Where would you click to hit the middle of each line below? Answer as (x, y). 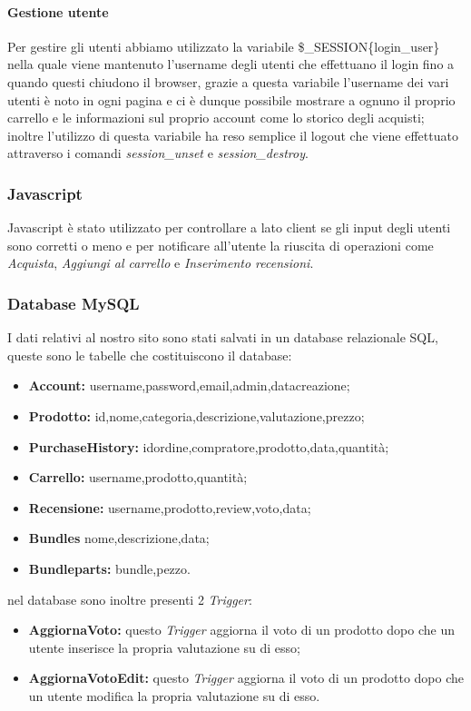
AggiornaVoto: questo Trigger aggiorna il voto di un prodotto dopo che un (242, 630)
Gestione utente (58, 11)
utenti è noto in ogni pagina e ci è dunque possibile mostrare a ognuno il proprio (231, 99)
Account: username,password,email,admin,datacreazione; (189, 385)
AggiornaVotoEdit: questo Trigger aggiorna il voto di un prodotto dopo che (246, 678)
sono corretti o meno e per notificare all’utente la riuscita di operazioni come (221, 245)
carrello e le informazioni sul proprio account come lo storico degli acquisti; (216, 118)
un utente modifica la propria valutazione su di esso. (174, 695)
